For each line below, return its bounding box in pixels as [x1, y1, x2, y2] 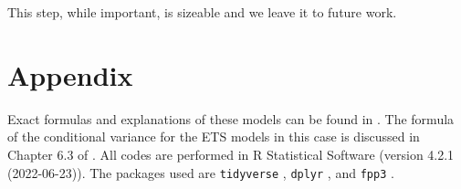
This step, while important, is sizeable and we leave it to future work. [7, 3, 397, 21]
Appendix [7, 56, 133, 93]
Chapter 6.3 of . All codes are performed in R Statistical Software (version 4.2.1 [7, 144, 455, 163]
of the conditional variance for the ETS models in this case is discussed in [7, 127, 420, 146]
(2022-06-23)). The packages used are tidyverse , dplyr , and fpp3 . [7, 163, 394, 182]
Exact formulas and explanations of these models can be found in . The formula [7, 109, 455, 128]
